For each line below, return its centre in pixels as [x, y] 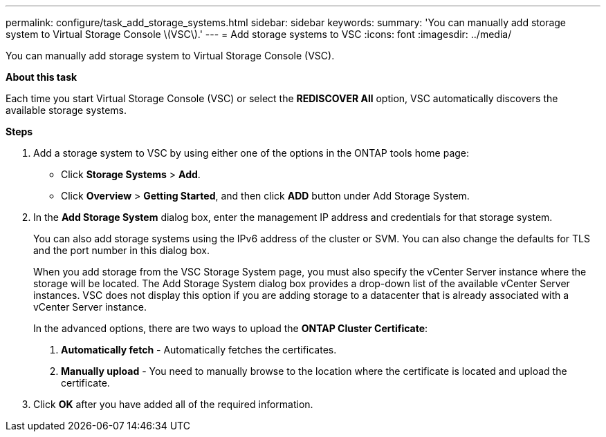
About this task [42, 77]
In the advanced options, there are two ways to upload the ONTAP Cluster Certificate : [231, 328]
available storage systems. [66, 110]
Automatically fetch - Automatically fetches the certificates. [199, 350]
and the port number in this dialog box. [121, 250]
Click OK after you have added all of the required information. [173, 404]
